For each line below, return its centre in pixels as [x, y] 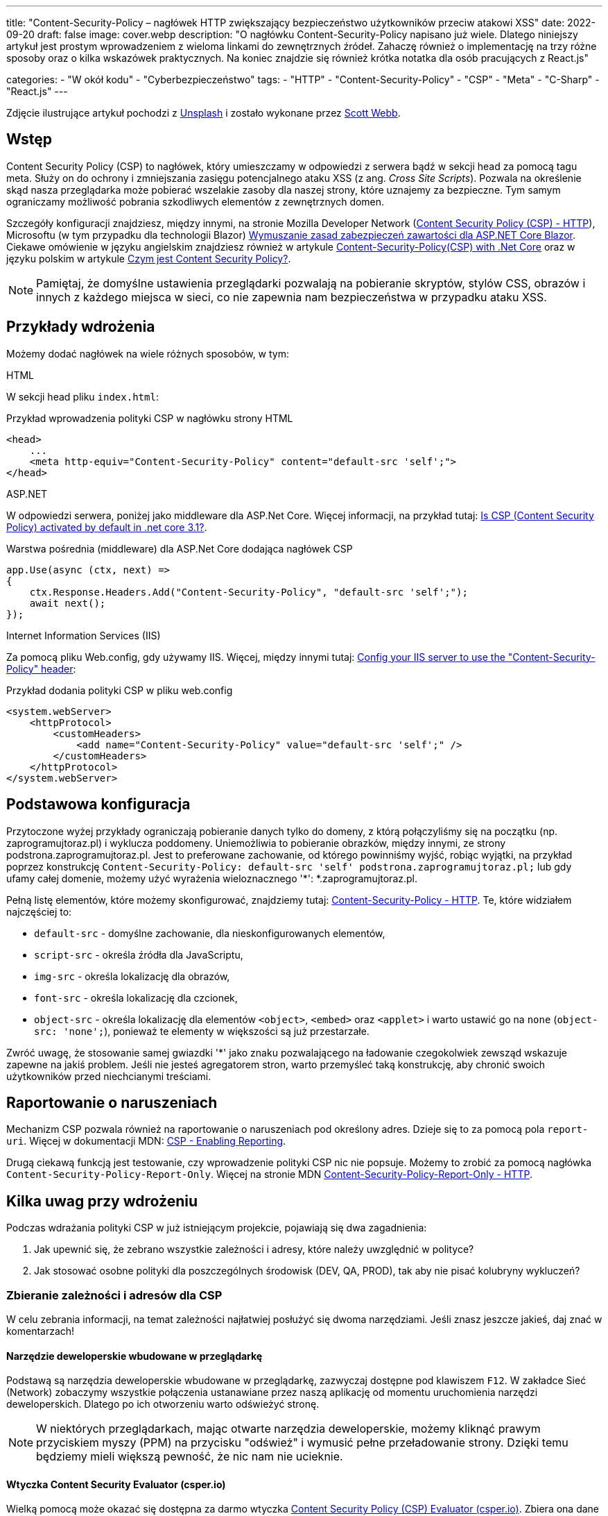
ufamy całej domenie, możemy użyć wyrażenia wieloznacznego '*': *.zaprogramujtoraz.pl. [212, 878]
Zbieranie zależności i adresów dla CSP [114, 1295]
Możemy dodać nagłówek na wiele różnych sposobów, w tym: [148, 353]
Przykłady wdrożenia [81, 327]
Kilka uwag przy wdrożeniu [102, 1201]
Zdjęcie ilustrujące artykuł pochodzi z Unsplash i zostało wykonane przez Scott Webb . [203, 113]
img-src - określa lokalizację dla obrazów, [132, 976]
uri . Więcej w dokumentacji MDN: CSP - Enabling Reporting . [146, 1141]
